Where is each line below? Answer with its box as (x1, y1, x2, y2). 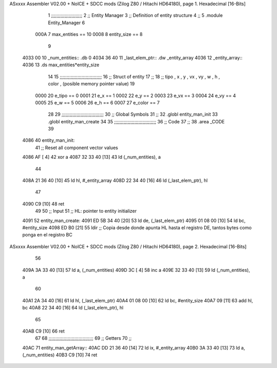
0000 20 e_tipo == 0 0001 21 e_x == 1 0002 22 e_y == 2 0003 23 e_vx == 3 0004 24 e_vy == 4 (35, 93, 236, 99)
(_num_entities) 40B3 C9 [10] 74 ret (22, 352, 97, 358)
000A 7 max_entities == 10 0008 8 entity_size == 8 (35, 31, 143, 38)
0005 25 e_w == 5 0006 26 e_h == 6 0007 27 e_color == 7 (35, 99, 160, 105)
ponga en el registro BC (22, 232, 73, 238)
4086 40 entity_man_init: (22, 137, 75, 143)
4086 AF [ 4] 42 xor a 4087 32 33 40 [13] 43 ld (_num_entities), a (22, 154, 161, 160)
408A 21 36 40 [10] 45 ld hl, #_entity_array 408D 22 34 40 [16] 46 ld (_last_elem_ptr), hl (22, 177, 208, 183)
